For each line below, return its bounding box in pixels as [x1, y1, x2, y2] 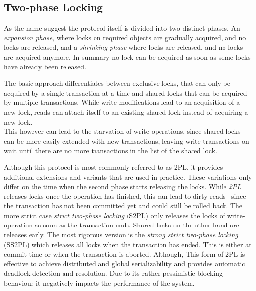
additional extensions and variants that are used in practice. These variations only [4, 171, 252, 182]
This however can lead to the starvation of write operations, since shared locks [4, 126, 241, 136]
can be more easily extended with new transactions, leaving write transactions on [4, 135, 249, 146]
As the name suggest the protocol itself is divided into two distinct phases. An [4, 23, 240, 33]
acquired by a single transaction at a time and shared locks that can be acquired [4, 87, 247, 97]
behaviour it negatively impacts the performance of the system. [4, 278, 195, 288]
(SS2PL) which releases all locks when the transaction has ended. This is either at [4, 239, 252, 249]
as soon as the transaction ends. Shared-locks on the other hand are [34, 220, 239, 230]
